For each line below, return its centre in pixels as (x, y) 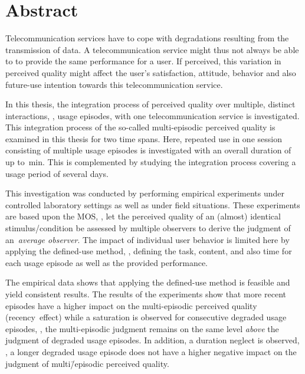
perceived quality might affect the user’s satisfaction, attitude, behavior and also (151, 72)
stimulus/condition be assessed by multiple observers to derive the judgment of (148, 228)
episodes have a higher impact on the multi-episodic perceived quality (131, 305)
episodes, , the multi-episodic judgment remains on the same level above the (142, 328)
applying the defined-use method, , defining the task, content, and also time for (149, 251)
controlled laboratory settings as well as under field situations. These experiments (153, 204)
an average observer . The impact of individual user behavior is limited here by (147, 239)
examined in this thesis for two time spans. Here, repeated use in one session (144, 138)
